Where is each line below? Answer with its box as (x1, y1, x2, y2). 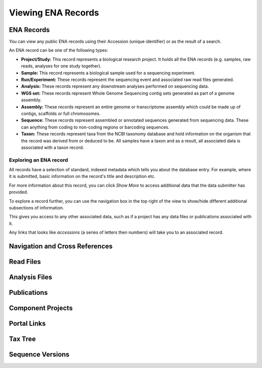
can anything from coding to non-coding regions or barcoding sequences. (21, 124, 170, 130)
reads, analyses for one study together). (21, 63, 102, 69)
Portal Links (9, 320, 46, 328)
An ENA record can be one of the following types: (9, 48, 109, 53)
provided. (9, 189, 29, 195)
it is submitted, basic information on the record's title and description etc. (9, 174, 156, 179)
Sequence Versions (9, 351, 70, 359)
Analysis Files (9, 273, 52, 281)
